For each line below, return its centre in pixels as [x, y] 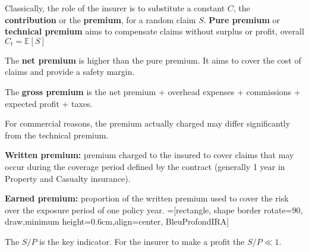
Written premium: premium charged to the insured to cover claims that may [149, 155]
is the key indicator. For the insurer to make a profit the [142, 241]
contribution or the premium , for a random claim [100, 19]
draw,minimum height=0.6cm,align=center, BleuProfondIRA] [117, 221]
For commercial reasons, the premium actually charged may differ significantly [148, 123]
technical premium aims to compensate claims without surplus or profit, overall [154, 31]
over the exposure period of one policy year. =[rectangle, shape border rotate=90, [154, 210]
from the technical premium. [57, 135]
